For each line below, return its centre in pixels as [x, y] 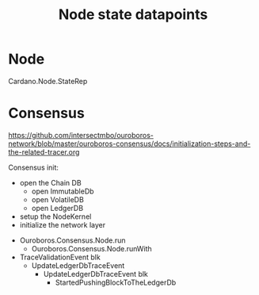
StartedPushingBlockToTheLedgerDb [116, 282]
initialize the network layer [63, 224]
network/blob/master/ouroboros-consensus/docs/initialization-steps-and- [129, 144]
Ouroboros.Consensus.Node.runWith [91, 248]
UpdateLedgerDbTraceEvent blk [96, 274]
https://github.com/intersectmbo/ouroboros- [81, 135]
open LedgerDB [57, 208]
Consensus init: [34, 167]
